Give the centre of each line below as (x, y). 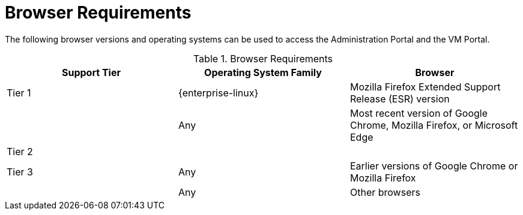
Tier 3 (20, 172)
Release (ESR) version (400, 99)
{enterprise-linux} (218, 93)
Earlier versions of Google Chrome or (434, 166)
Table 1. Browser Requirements (263, 58)
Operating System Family (263, 72)
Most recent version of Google (419, 113)
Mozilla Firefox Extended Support (425, 87)
